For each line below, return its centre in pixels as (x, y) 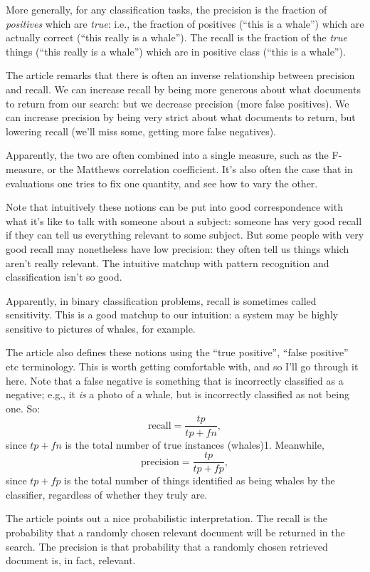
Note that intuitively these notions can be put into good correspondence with (174, 207)
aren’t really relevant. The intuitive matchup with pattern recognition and (168, 262)
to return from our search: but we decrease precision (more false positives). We (178, 103)
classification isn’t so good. (64, 277)
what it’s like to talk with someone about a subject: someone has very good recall (184, 220)
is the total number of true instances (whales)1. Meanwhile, (195, 444)
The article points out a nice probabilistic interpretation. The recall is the (166, 518)
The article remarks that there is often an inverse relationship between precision (180, 75)
